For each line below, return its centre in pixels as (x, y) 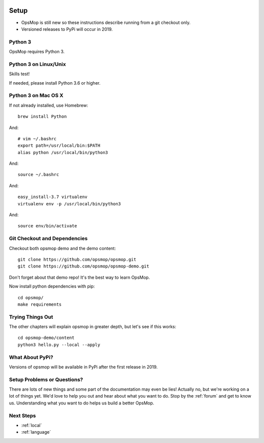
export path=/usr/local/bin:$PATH (59, 146)
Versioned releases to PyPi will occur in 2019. (67, 29)
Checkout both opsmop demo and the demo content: (62, 248)
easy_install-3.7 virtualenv (53, 197)
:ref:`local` (32, 425)
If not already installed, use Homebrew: (49, 105)
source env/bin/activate (47, 226)
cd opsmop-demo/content (46, 338)
